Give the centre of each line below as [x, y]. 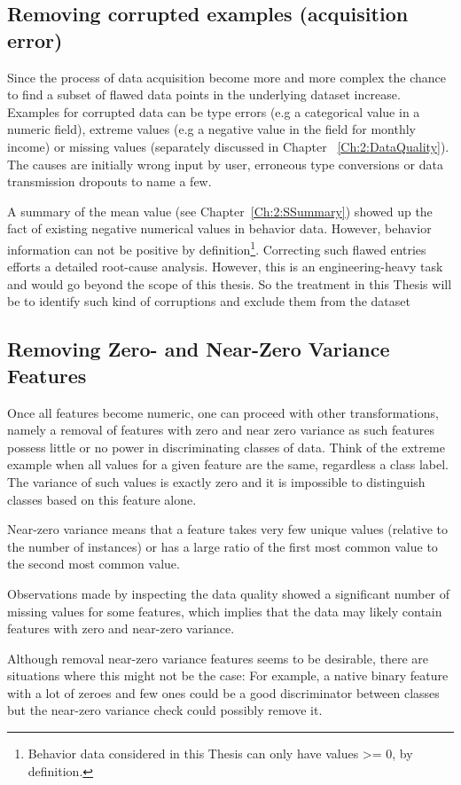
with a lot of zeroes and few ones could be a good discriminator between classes [223, 692]
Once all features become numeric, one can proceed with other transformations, [223, 412]
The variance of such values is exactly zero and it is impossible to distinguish [216, 481]
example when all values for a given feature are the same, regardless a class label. [228, 464]
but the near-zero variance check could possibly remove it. [165, 710]
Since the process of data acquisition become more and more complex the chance [227, 77]
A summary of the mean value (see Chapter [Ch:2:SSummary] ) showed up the [220, 211]
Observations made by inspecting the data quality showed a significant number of [229, 593]
